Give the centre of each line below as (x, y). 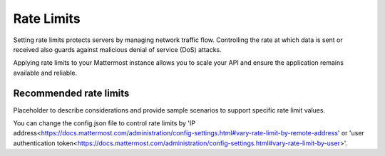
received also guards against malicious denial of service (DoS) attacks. (118, 49)
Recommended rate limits (71, 93)
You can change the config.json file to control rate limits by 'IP (104, 123)
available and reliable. (45, 73)
